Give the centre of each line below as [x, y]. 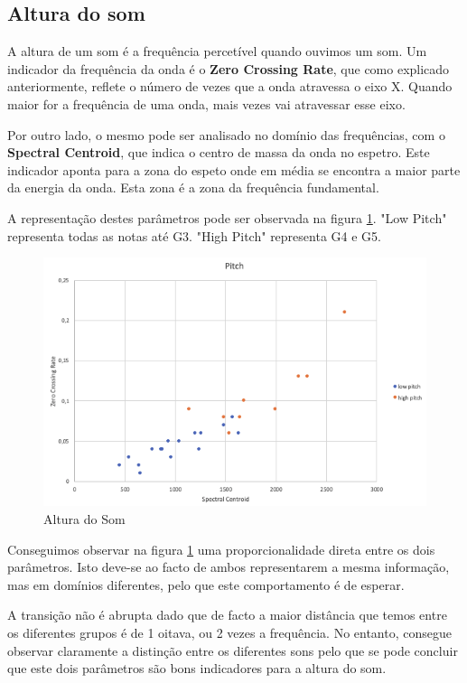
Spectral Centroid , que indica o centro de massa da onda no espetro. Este [219, 152]
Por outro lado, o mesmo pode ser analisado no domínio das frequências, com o [226, 134]
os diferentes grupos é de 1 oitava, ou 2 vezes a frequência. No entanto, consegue [229, 632]
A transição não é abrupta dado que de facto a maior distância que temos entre [227, 615]
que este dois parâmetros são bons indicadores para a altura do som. [197, 668]
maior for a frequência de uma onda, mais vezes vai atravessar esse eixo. [206, 103]
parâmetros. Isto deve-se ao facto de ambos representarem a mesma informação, [229, 567]
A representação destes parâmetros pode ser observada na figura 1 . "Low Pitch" [227, 217]
